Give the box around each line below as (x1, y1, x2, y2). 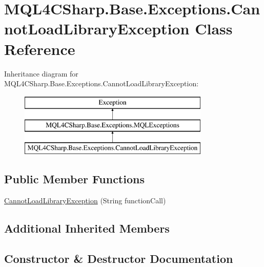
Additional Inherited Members (4, 220, 170, 236)
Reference (4, 38, 75, 59)
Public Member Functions (4, 171, 145, 187)
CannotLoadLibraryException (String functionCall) (4, 195, 166, 205)
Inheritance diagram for (4, 68, 78, 79)
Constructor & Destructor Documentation (4, 250, 233, 266)
